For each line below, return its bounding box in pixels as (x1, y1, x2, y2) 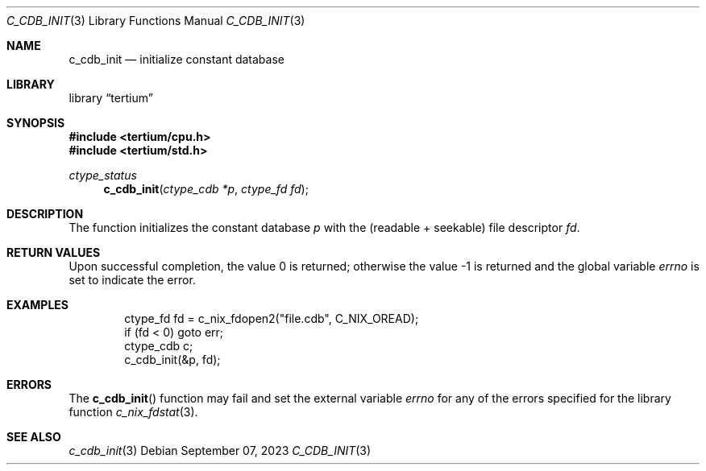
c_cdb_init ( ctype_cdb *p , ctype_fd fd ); (103, 182, 309, 196)
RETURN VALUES (6, 246, 101, 259)
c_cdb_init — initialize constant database (69, 52, 284, 66)
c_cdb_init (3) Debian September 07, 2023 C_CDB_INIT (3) (69, 444, 372, 457)
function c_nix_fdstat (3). (69, 405, 198, 419)
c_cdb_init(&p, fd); (124, 353, 221, 366)
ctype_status (69, 168, 137, 182)
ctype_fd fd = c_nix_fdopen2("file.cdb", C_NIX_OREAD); (124, 312, 419, 325)
